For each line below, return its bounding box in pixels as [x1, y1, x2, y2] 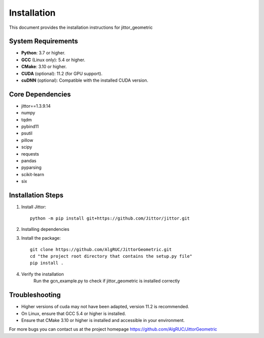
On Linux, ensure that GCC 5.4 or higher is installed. [21, 311, 126, 316]
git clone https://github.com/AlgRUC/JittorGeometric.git [30, 247, 172, 252]
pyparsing [21, 164, 42, 171]
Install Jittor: [21, 204, 46, 210]
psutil [21, 130, 33, 136]
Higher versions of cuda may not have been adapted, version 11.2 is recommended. [21, 304, 189, 310]
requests [21, 151, 39, 157]
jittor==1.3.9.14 [21, 103, 51, 109]
